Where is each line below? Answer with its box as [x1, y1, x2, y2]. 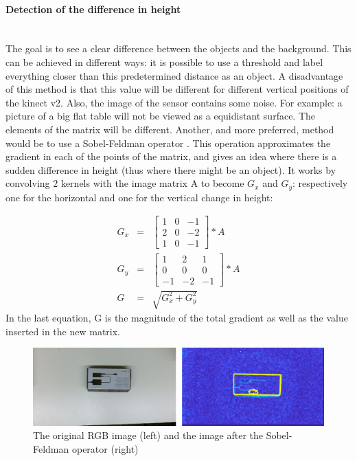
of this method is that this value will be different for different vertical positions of [5, 82, 349, 96]
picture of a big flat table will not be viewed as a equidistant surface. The [5, 109, 316, 123]
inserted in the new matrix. [5, 324, 120, 338]
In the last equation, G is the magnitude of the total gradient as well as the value [5, 311, 348, 325]
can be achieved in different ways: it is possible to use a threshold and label [5, 54, 323, 69]
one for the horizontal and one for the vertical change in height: [5, 190, 273, 204]
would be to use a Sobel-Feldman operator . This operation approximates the [5, 135, 331, 150]
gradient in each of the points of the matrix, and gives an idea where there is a [5, 149, 337, 164]
